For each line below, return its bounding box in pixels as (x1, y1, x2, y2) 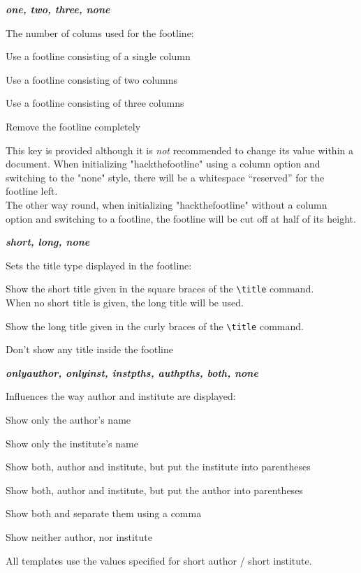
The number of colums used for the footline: (6, 25, 194, 40)
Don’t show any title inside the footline (6, 342, 173, 357)
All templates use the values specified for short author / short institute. (6, 553, 312, 567)
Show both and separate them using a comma (6, 506, 202, 521)
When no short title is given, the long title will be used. (6, 295, 244, 309)
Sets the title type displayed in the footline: (6, 258, 192, 272)
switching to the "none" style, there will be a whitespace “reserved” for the (6, 170, 325, 184)
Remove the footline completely (6, 119, 141, 133)
